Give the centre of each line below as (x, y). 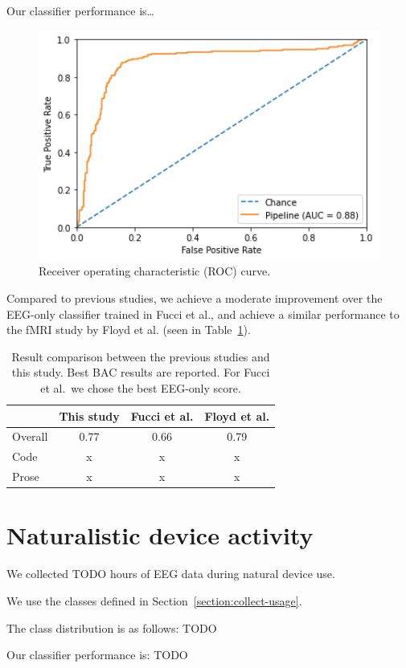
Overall (30, 436)
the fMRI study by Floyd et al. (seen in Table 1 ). (129, 330)
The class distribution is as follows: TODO (112, 627)
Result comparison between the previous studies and (141, 356)
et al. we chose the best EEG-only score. (141, 388)
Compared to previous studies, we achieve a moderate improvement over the (195, 298)
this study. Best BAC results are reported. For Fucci (141, 372)
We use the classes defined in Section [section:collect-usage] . (154, 600)
